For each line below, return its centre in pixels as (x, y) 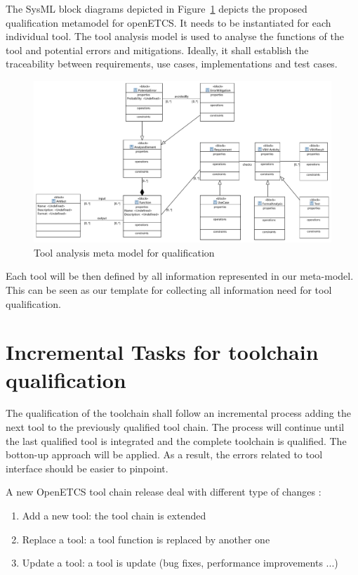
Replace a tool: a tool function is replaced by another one (146, 539)
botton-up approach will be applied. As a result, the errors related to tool (164, 454)
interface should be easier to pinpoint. (87, 468)
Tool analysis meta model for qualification (124, 252)
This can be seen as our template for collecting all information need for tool (169, 289)
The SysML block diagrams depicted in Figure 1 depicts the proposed (157, 8)
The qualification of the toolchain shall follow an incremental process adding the (178, 413)
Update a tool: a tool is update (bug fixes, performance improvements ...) (180, 563)
